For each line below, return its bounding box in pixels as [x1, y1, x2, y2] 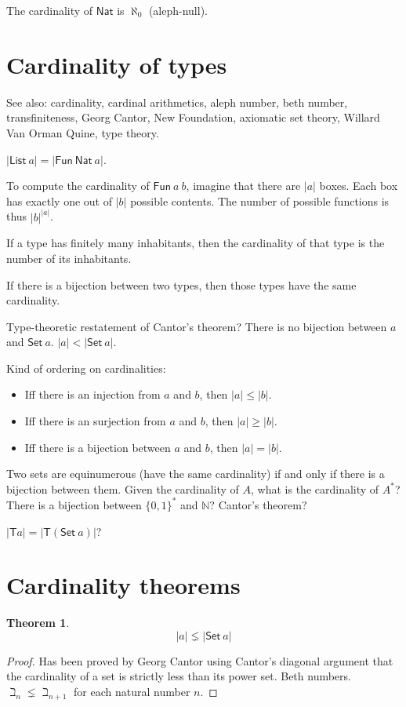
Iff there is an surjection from [24, 413, 166, 429]
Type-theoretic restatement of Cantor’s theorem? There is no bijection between [6, 318, 387, 334]
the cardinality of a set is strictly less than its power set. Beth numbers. [6, 668, 351, 684]
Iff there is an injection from [24, 386, 161, 403]
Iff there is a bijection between [24, 439, 171, 455]
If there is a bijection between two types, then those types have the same [6, 276, 357, 293]
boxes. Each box [319, 177, 398, 194]
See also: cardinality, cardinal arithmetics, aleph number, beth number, [6, 93, 348, 110]
